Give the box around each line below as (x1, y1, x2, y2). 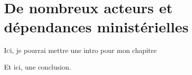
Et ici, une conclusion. (4, 61, 71, 72)
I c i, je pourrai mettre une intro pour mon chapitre (4, 45, 157, 55)
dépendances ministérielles (4, 17, 189, 37)
